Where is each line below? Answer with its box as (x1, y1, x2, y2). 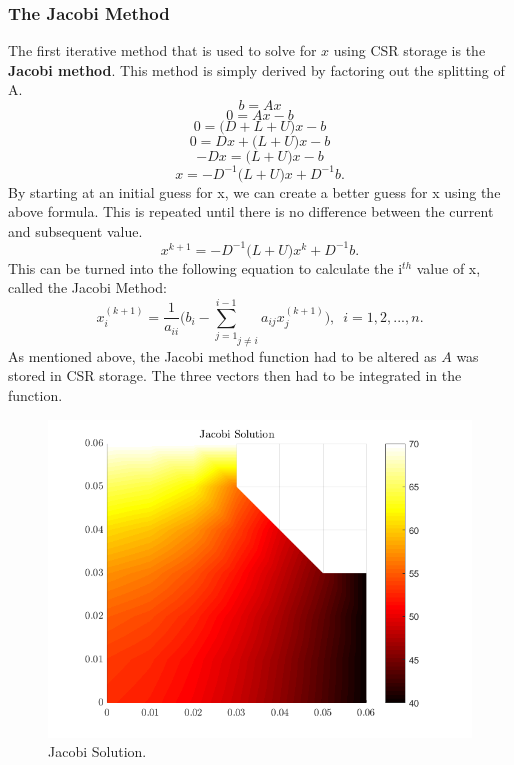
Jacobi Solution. (48, 741, 147, 762)
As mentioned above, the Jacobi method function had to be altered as (8, 345, 437, 366)
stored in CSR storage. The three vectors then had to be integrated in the (8, 365, 462, 386)
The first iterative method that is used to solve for (8, 40, 317, 61)
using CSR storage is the (333, 40, 486, 61)
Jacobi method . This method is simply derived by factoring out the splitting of (8, 59, 505, 80)
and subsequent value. (8, 220, 143, 241)
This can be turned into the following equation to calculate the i (8, 257, 403, 278)
